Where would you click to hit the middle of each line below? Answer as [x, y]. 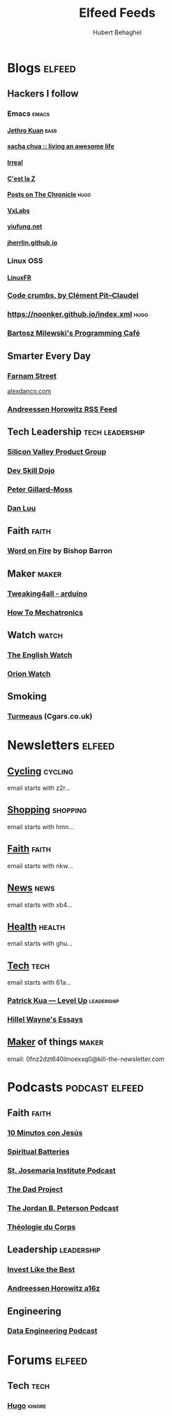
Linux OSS [25, 261]
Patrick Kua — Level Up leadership [64, 1001]
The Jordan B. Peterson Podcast [63, 1208]
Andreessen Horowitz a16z [54, 1289]
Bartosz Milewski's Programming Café [74, 333]
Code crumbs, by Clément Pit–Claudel [73, 296]
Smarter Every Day [49, 356]
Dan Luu [22, 508]
